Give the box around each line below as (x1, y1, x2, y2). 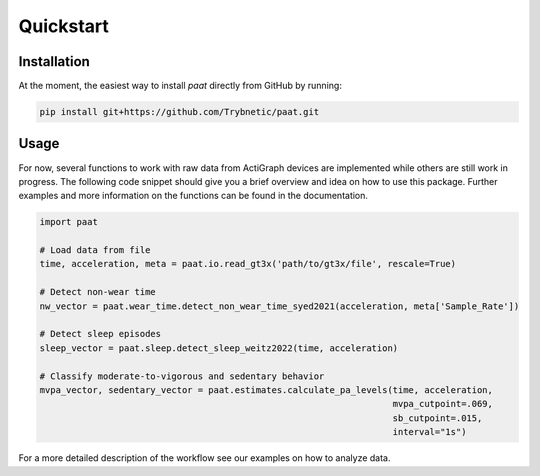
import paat (39, 216, 99, 228)
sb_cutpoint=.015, (392, 412, 483, 424)
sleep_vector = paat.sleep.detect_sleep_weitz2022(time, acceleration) (39, 342, 399, 354)
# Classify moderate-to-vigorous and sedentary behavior (39, 370, 325, 382)
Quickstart (18, 15, 110, 37)
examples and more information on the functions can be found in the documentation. (18, 190, 369, 202)
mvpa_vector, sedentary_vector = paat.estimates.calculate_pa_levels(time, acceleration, (39, 385, 494, 395)
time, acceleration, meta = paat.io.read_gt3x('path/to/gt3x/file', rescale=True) (39, 258, 457, 270)
